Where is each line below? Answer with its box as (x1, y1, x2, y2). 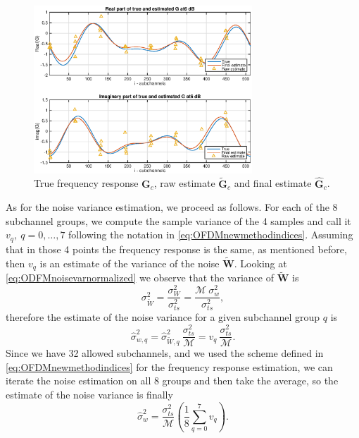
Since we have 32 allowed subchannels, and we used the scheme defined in (6, 346, 324, 360)
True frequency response (34, 176, 139, 190)
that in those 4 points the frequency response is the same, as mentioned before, (6, 241, 347, 256)
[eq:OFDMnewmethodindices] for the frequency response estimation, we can (6, 359, 333, 374)
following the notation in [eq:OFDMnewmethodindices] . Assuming (68, 227, 353, 242)
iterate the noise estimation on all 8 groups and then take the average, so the (6, 373, 339, 388)
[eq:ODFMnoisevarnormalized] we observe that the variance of (6, 270, 275, 285)
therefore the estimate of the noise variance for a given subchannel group (6, 310, 320, 324)
